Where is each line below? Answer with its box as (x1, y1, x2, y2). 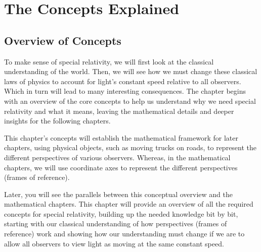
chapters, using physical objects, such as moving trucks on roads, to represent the (4, 142, 257, 153)
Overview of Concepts (4, 32, 121, 48)
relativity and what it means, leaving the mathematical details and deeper (4, 105, 234, 116)
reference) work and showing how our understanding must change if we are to (4, 228, 245, 239)
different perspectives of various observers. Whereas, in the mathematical (4, 152, 231, 162)
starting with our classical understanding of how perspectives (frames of (4, 218, 227, 229)
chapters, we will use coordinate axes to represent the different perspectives (4, 162, 238, 172)
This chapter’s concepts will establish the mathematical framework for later (4, 132, 238, 143)
